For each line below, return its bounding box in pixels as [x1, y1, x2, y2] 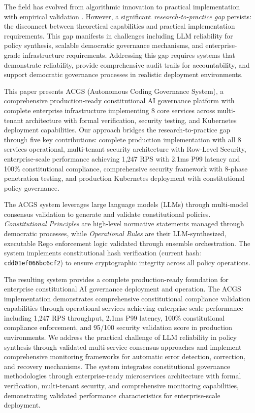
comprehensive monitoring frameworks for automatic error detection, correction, [4, 351, 246, 362]
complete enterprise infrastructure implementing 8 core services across [4, 105, 215, 115]
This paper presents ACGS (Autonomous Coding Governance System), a [4, 85, 223, 96]
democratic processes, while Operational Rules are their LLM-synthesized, [4, 228, 226, 239]
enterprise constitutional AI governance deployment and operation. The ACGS [4, 284, 241, 294]
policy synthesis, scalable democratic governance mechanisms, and [4, 40, 203, 50]
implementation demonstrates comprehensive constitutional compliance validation [4, 293, 251, 303]
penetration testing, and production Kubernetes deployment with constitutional [4, 173, 245, 183]
